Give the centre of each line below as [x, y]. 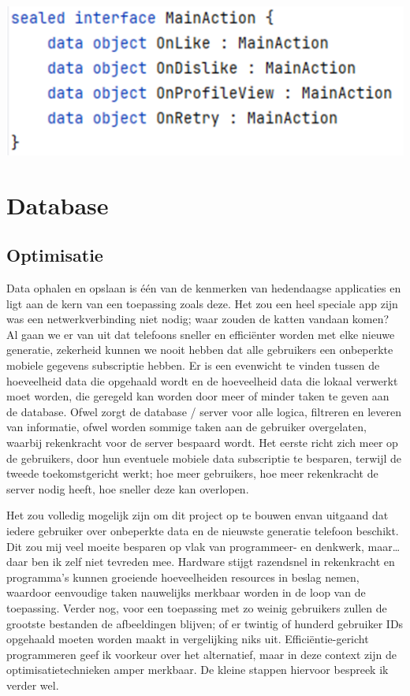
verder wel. [33, 685]
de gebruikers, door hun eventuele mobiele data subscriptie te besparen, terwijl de [204, 458]
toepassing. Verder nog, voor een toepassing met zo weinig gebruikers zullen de [197, 607]
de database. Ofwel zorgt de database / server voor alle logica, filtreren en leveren [204, 411]
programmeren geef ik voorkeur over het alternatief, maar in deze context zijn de [201, 654]
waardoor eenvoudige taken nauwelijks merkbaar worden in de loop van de [186, 592]
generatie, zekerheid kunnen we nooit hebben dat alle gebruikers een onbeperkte [200, 350]
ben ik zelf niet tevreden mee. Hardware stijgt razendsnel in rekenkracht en [213, 562]
